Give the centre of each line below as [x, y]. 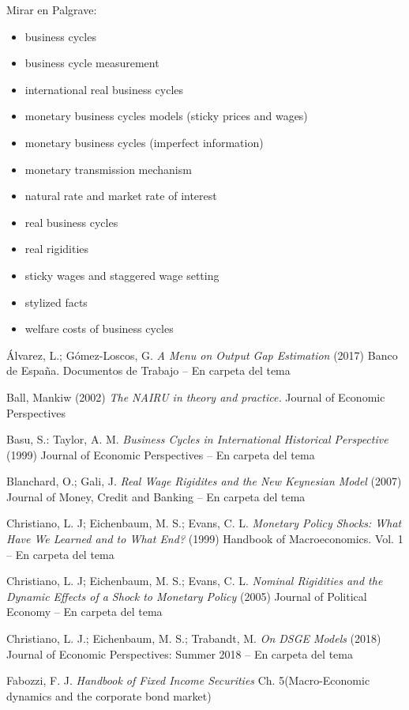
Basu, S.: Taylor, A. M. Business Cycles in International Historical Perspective [197, 439]
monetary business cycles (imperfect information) [144, 142]
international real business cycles [104, 89]
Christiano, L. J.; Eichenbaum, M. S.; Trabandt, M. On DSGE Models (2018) [194, 638]
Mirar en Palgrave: [52, 9]
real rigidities [57, 249]
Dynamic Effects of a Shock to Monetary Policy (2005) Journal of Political [187, 596]
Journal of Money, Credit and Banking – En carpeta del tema [156, 496]
